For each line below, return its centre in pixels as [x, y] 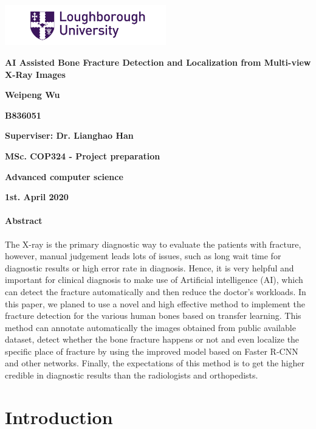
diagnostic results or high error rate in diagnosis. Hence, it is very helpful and [149, 267]
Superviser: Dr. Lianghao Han [69, 135]
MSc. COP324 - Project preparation [83, 155]
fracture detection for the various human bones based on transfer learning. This [153, 316]
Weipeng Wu [33, 95]
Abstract [24, 221]
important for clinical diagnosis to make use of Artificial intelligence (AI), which [154, 280]
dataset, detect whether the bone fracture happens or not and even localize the [152, 339]
